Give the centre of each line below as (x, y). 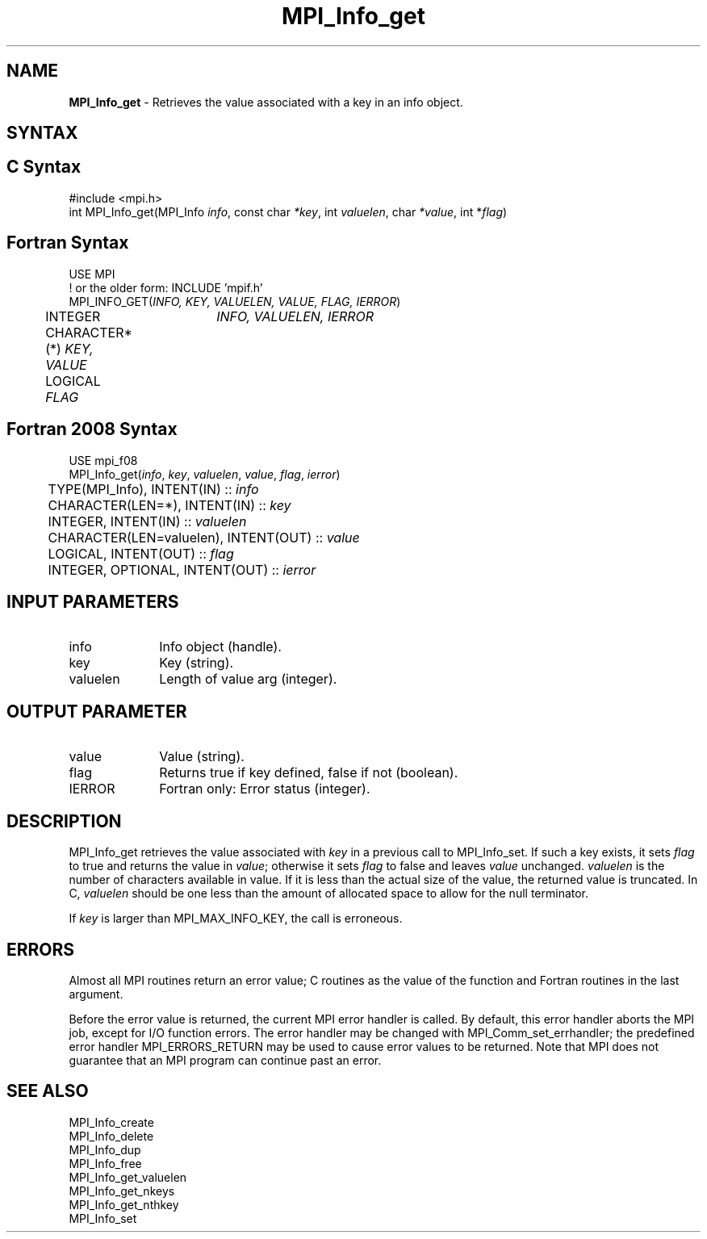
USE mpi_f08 (103, 460)
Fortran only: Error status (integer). (265, 789)
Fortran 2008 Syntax (92, 429)
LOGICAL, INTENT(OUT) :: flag (141, 553)
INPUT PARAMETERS (93, 601)
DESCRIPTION (64, 821)
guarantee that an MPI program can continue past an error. (225, 1060)
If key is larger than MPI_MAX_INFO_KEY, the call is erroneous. (236, 919)
